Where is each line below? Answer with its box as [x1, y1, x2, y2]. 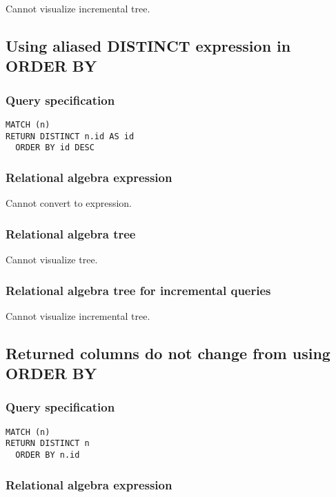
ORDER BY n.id [15, 450, 80, 460]
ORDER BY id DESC [15, 143, 95, 153]
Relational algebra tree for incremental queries [6, 281, 271, 298]
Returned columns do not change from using [6, 342, 330, 363]
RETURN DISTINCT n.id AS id [6, 131, 135, 141]
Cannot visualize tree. [6, 252, 98, 266]
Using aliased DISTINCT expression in [6, 34, 291, 56]
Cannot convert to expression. [6, 196, 132, 210]
